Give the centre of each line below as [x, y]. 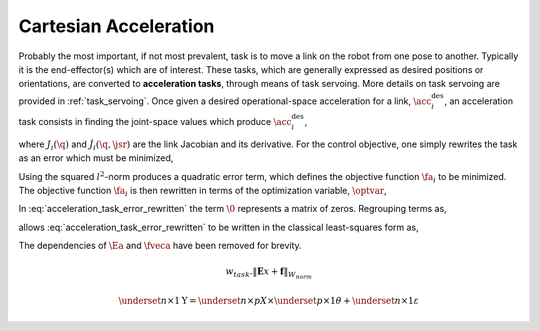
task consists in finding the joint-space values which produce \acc [155, 122]
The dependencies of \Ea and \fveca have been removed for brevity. [160, 246]
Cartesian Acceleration [116, 26]
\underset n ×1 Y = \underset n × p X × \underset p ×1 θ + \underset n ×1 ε [269, 301]
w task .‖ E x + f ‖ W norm [269, 273]
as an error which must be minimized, [96, 158]
